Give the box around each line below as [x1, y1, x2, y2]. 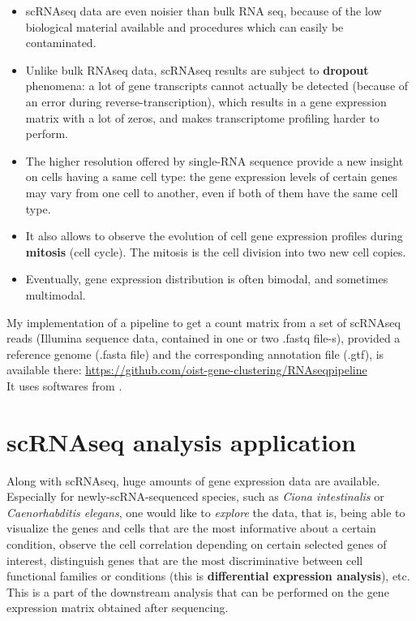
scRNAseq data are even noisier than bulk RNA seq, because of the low [25, 2, 382, 19]
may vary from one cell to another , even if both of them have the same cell [25, 183, 398, 201]
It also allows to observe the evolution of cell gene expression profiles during [25, 227, 403, 244]
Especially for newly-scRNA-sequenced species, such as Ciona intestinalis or [6, 488, 384, 505]
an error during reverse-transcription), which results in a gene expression [25, 93, 387, 110]
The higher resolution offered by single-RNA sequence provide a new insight [25, 152, 404, 169]
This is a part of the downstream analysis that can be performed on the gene [6, 583, 389, 600]
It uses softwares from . [6, 377, 122, 394]
